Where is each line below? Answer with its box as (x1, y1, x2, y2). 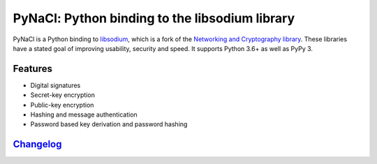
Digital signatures (30, 81, 81, 89)
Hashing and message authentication (30, 110, 138, 119)
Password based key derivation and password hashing (30, 120, 188, 128)
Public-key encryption (30, 100, 94, 109)
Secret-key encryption (30, 91, 96, 99)
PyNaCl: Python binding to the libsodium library (13, 10, 295, 26)
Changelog (13, 138, 62, 150)
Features (13, 63, 52, 75)
